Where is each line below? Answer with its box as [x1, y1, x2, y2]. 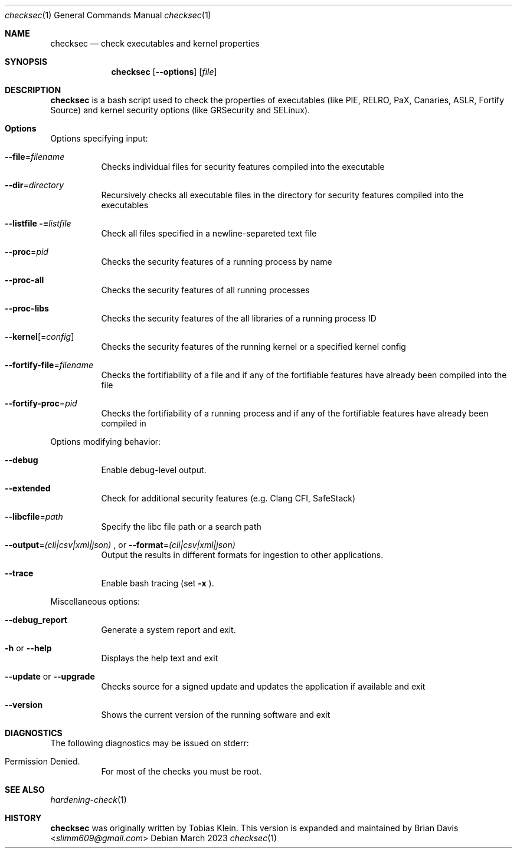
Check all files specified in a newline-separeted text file [101, 228, 317, 238]
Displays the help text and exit [101, 653, 218, 663]
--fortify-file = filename [5, 360, 93, 370]
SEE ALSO [5, 785, 45, 795]
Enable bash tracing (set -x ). [101, 578, 214, 588]
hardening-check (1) [50, 795, 127, 805]
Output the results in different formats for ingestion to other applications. [101, 550, 384, 560]
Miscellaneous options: [50, 596, 140, 606]
